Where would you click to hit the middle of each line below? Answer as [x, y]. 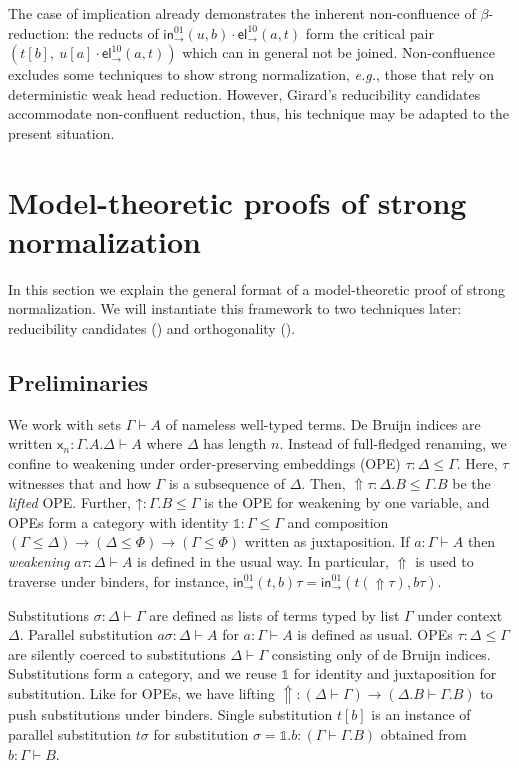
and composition [338, 521]
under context [460, 614]
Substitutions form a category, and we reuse [142, 673]
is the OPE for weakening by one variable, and [346, 502]
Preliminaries [78, 382]
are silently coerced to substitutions [117, 653]
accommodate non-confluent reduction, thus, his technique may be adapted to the [259, 113]
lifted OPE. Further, [69, 502]
